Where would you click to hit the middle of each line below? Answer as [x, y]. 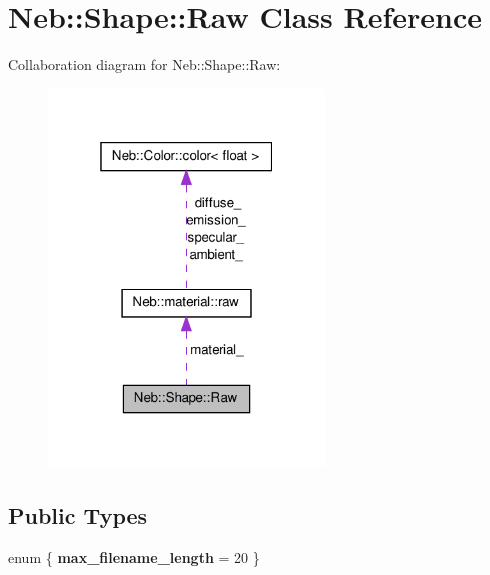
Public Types [78, 514]
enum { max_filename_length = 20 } [134, 556]
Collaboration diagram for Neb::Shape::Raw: [144, 64]
